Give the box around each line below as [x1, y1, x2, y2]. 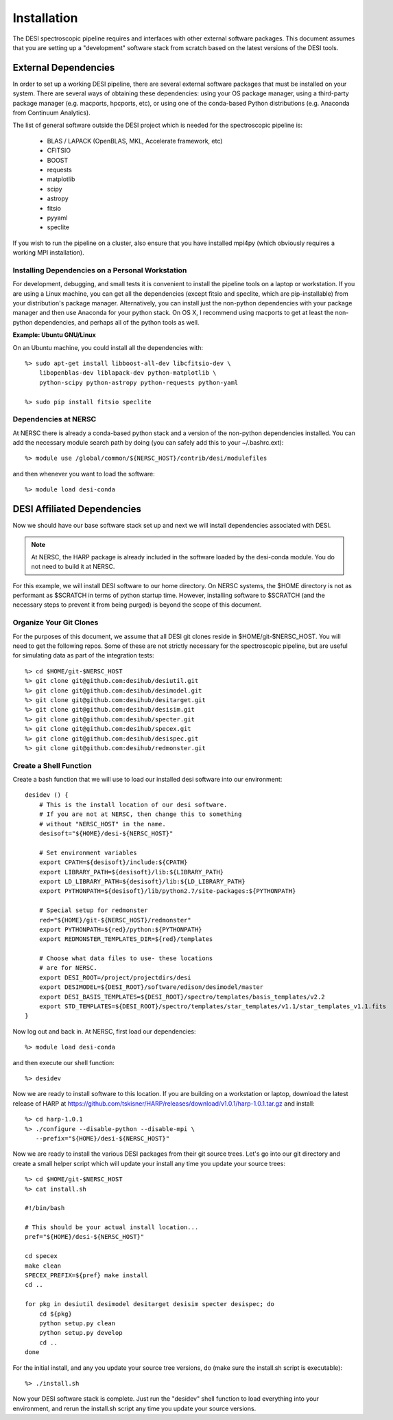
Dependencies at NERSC [12, 415, 97, 424]
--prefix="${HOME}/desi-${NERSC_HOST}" [35, 1134, 170, 1142]
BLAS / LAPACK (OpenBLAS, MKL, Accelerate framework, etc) [47, 137, 223, 145]
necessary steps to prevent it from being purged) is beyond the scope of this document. [12, 601, 262, 609]
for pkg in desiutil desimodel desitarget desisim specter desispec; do [25, 1301, 274, 1308]
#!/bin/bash [25, 1204, 65, 1212]
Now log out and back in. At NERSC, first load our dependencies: [12, 1027, 196, 1036]
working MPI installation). [12, 248, 85, 257]
